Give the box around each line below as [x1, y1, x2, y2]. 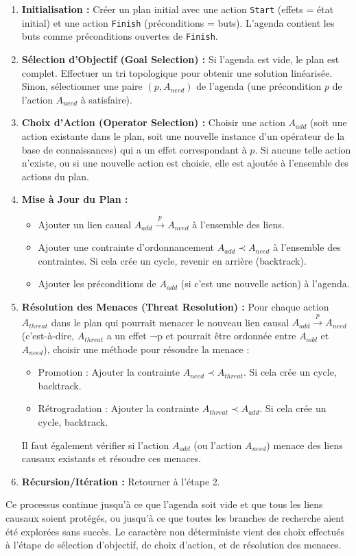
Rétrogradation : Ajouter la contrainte [38, 401, 200, 415]
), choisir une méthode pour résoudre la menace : [43, 341, 250, 356]
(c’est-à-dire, [21, 328, 75, 343]
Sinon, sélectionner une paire [21, 79, 143, 93]
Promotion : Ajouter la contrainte [38, 365, 180, 379]
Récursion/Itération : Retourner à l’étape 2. [21, 474, 220, 488]
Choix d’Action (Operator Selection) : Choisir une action [21, 115, 285, 130]
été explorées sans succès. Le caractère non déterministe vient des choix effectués [5, 524, 344, 538]
